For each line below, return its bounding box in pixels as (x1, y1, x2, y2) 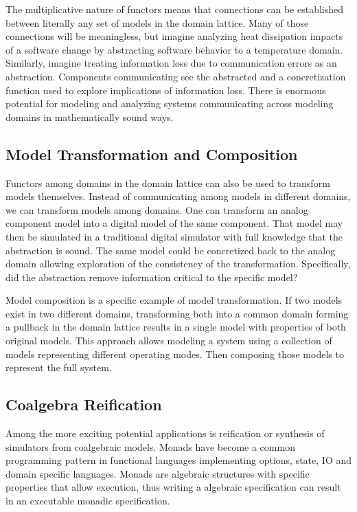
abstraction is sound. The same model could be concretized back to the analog (5, 243, 336, 257)
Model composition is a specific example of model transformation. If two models (5, 293, 343, 307)
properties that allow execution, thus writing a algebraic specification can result (5, 480, 341, 494)
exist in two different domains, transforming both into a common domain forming (5, 306, 349, 320)
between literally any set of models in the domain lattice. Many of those (5, 15, 309, 30)
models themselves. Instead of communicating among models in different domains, (5, 189, 351, 203)
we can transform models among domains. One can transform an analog (5, 202, 308, 216)
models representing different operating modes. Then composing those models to (5, 346, 344, 361)
